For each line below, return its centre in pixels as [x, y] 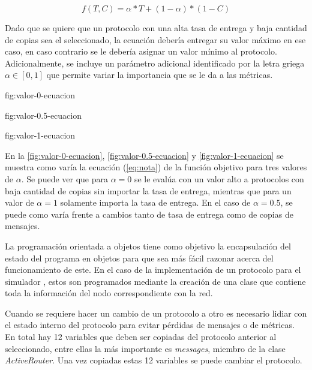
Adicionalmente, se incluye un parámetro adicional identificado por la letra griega [155, 63]
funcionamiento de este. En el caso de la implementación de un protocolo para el [153, 270]
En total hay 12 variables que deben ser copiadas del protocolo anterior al [141, 337]
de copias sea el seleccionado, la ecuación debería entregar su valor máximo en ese [155, 39]
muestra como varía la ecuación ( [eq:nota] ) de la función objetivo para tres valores [156, 167]
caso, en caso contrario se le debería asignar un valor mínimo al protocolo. [141, 51]
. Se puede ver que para [64, 178]
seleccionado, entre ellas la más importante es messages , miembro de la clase [145, 348]
